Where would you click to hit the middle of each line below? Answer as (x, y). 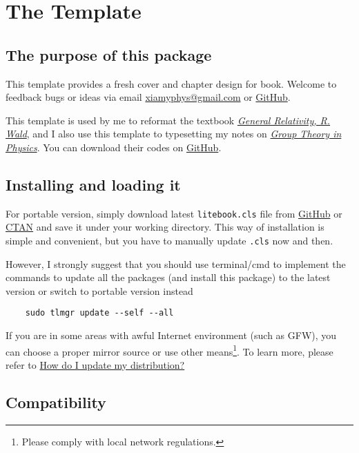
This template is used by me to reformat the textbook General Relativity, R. (168, 120)
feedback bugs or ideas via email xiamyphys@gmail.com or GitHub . (148, 97)
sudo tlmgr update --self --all (99, 313)
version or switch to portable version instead (99, 290)
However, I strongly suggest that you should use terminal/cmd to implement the (176, 263)
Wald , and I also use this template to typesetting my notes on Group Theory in (174, 134)
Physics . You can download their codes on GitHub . (114, 147)
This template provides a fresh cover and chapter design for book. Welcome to (171, 83)
